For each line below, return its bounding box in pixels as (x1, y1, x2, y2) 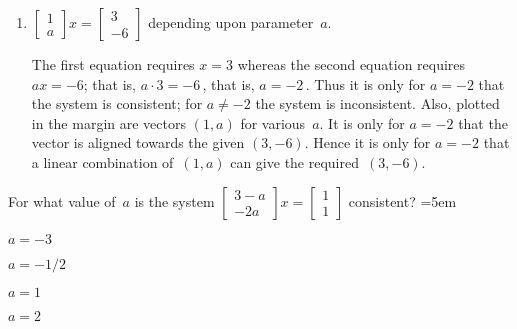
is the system (134, 190, 215, 211)
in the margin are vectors (31, 112, 186, 133)
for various (240, 112, 306, 133)
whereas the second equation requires (237, 54, 466, 74)
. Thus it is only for (305, 73, 426, 94)
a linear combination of (31, 151, 174, 172)
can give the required (230, 151, 359, 172)
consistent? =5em (348, 190, 457, 211)
